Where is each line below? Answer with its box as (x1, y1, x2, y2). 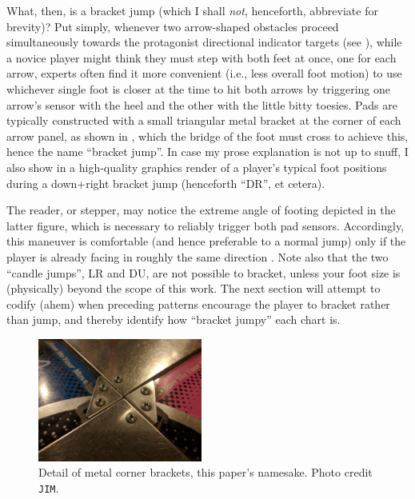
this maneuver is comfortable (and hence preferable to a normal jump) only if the (6, 233, 406, 249)
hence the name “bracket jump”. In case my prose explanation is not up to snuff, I (6, 143, 409, 160)
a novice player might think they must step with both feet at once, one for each (6, 49, 397, 66)
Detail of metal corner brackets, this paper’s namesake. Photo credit (38, 464, 373, 481)
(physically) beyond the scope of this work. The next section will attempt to (6, 280, 381, 297)
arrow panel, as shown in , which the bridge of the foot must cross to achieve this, (6, 127, 409, 144)
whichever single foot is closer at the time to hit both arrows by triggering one (6, 80, 391, 97)
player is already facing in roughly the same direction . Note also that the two (6, 248, 389, 265)
